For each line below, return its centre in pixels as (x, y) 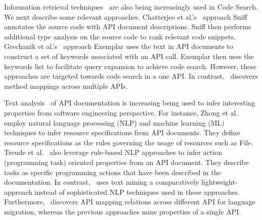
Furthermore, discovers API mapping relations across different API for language (130, 202)
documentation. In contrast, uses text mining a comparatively (102, 182)
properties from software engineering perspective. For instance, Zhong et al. (121, 112)
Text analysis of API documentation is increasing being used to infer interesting (130, 103)
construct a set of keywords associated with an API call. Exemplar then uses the (129, 56)
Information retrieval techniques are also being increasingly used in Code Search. (131, 7)
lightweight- (219, 182)
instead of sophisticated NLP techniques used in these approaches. (137, 191)
